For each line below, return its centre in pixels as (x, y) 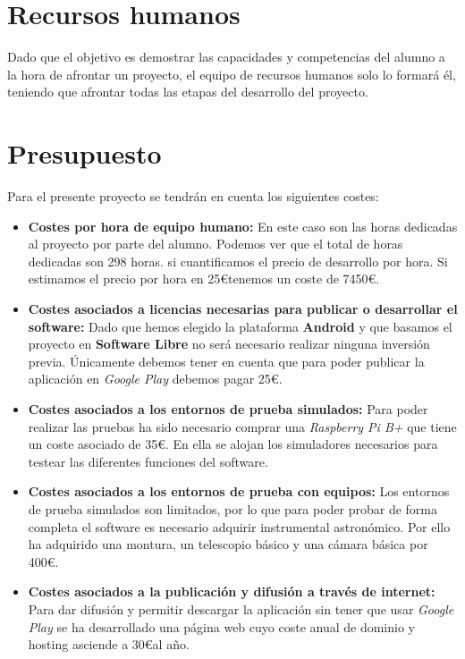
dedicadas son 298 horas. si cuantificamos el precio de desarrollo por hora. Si (238, 261)
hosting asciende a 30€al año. (109, 644)
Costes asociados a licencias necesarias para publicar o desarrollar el (243, 308)
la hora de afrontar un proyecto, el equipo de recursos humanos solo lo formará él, (232, 74)
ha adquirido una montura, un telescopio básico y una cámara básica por (228, 544)
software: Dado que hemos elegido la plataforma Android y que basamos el (240, 326)
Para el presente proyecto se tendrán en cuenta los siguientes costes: (193, 196)
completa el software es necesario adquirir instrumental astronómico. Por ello (239, 526)
